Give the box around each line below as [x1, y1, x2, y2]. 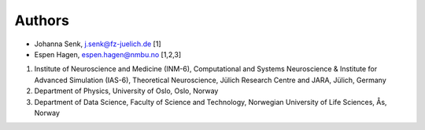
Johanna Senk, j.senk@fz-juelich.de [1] [34, 39, 161, 49]
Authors [14, 12, 70, 29]
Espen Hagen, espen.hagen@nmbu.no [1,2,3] [34, 49, 182, 59]
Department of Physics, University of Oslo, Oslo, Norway [34, 86, 219, 96]
